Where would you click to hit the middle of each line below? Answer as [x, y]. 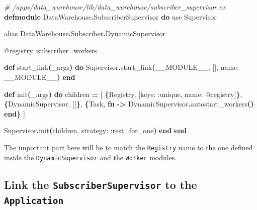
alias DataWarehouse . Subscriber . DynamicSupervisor [85, 33]
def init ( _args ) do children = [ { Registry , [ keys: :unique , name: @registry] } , [123, 94]
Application [34, 200]
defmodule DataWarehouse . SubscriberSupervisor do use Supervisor [110, 16]
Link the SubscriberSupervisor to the [101, 184]
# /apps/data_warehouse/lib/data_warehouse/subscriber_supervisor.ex [115, 7]
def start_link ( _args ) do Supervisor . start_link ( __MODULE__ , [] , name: [122, 67]
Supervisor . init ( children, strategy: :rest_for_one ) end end [96, 130]
